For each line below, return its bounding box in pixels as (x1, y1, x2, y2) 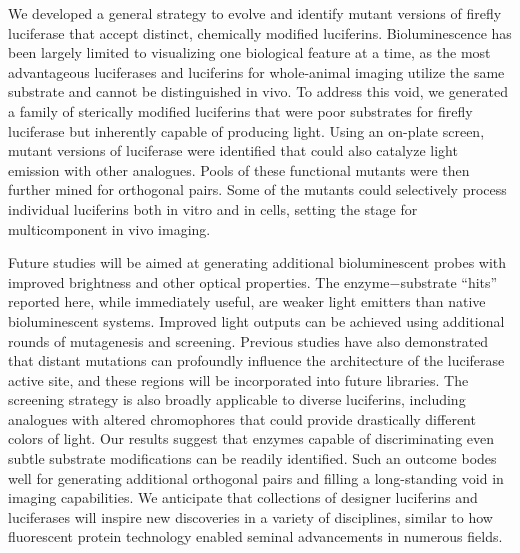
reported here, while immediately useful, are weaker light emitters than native (8, 291, 486, 312)
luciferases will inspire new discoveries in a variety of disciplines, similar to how (8, 506, 493, 527)
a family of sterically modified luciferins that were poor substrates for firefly (8, 100, 473, 121)
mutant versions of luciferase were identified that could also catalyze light (8, 140, 458, 161)
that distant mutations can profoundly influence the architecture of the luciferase (8, 350, 505, 371)
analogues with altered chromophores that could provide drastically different (8, 408, 476, 429)
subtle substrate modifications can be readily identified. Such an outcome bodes (8, 448, 497, 469)
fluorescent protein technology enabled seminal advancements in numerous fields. (8, 526, 503, 547)
